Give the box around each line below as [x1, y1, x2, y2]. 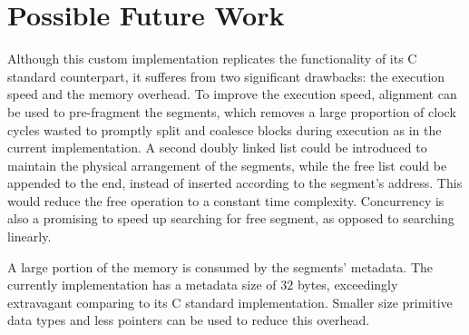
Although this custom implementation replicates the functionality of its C [7, 49, 417, 68]
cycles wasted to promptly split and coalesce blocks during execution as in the [7, 120, 442, 139]
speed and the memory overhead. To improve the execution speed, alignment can [7, 84, 457, 103]
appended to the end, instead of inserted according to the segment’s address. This [7, 173, 463, 192]
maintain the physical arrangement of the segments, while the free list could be [7, 155, 447, 174]
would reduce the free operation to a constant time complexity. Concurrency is [7, 191, 445, 210]
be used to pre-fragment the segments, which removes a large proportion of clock [7, 102, 456, 121]
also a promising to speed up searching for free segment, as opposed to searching [7, 209, 454, 228]
